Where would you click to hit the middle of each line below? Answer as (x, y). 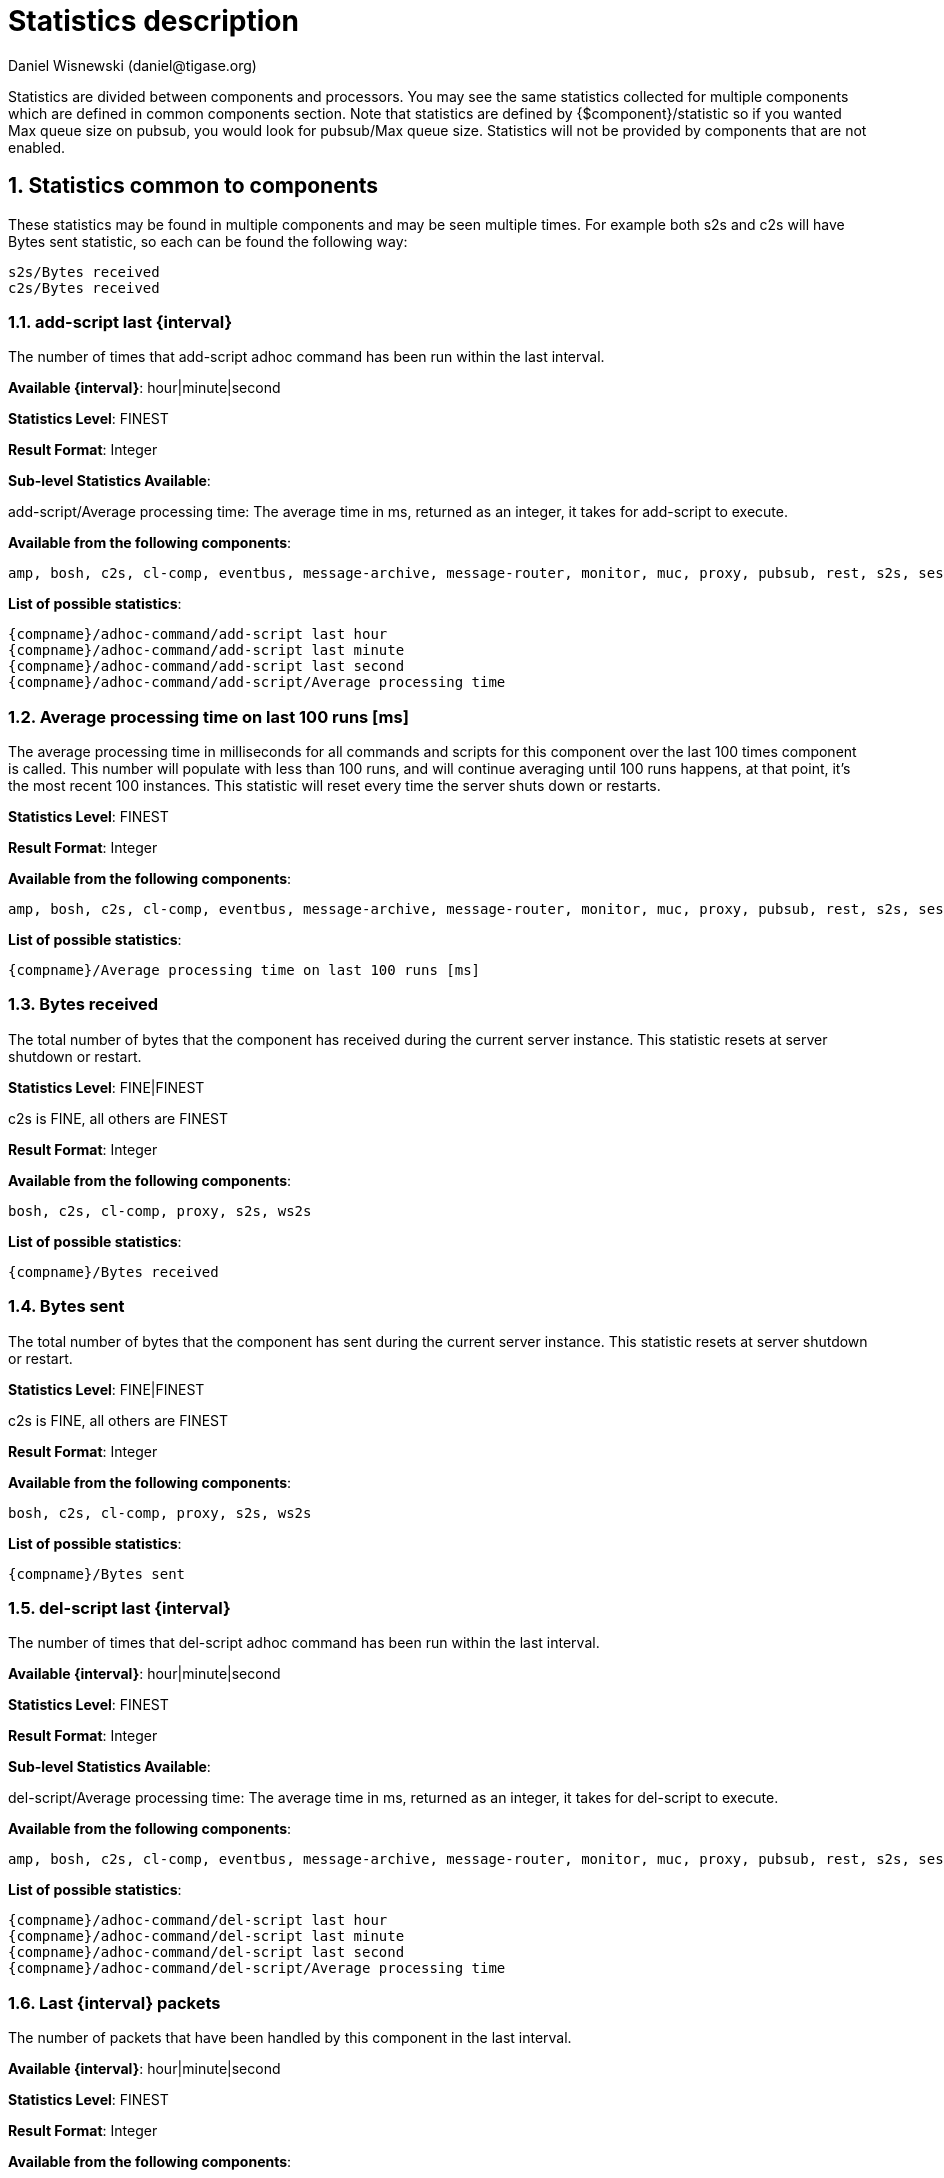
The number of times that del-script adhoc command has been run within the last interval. (304, 1643)
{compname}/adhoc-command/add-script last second (206, 666)
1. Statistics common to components (193, 186)
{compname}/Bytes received (113, 1271)
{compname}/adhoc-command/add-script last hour (198, 634)
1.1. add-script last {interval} (120, 321)
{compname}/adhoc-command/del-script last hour (198, 1920)
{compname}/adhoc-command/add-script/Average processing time (257, 682)
